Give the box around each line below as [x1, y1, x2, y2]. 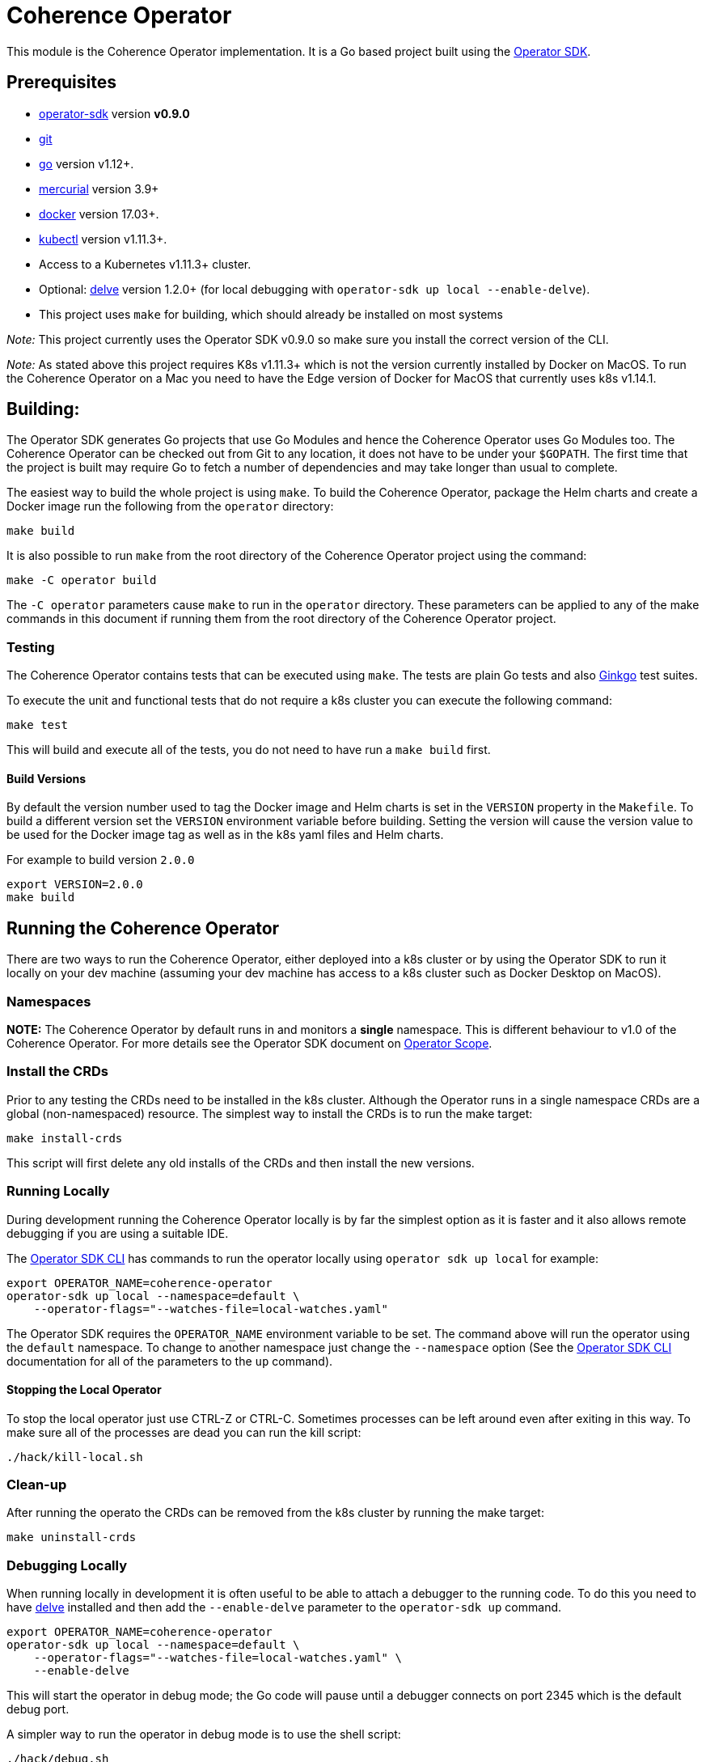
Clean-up [6, 1476, 67, 1493]
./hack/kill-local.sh [6, 1450, 143, 1463]
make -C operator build [6, 574, 157, 587]
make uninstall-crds [6, 1531, 137, 1544]
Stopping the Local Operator [6, 1383, 162, 1397]
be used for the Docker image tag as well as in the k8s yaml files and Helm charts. [6, 828, 444, 842]
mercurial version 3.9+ [39, 181, 159, 196]
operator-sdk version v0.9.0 [39, 106, 190, 121]
